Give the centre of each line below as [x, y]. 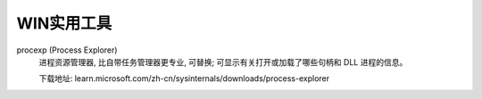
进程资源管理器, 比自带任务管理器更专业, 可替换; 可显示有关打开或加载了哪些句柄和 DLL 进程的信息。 [223, 62]
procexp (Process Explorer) [67, 50]
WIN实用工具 [64, 23]
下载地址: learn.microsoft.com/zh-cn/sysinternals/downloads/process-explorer [184, 78]
